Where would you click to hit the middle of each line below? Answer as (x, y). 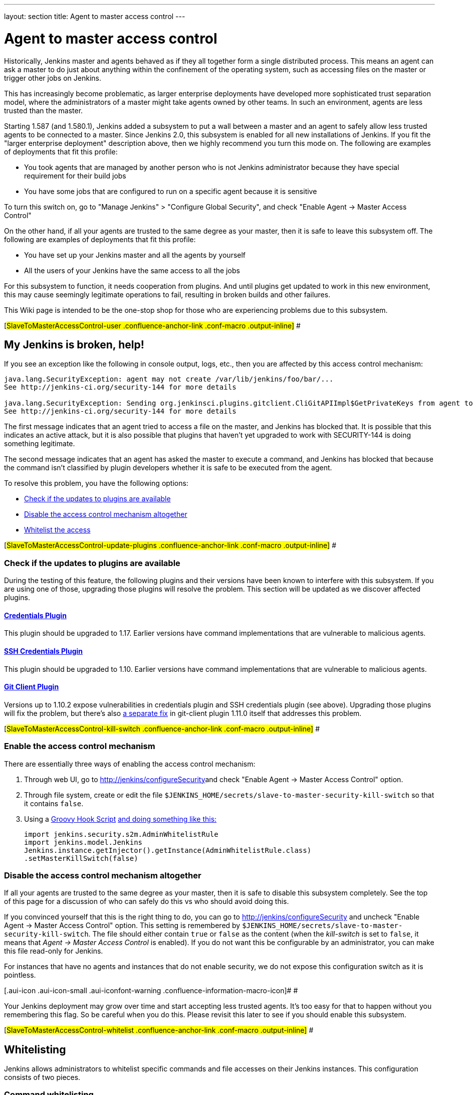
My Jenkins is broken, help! (74, 344)
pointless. (20, 975)
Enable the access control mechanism (80, 746)
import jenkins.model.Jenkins (83, 842)
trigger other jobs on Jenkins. (53, 78)
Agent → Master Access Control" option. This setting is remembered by (122, 926)
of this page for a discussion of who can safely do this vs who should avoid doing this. (147, 901)
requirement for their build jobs (75, 175)
